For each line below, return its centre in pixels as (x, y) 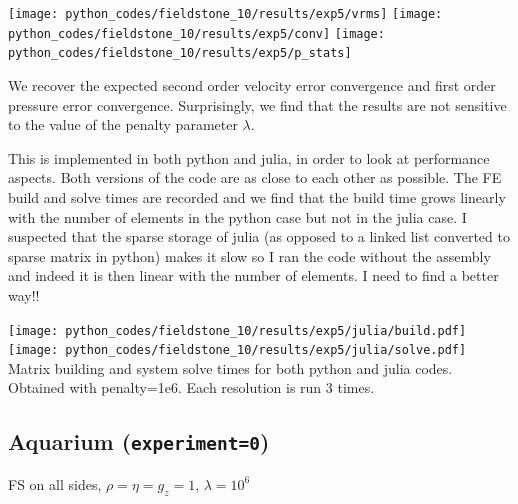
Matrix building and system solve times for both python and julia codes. (230, 367)
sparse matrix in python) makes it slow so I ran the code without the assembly (249, 255)
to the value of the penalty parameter (123, 124)
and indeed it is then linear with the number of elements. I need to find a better (253, 275)
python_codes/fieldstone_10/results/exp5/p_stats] (180, 53)
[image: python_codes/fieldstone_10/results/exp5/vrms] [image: (225, 14)
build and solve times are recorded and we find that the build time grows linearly (257, 196)
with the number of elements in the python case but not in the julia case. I (237, 216)
